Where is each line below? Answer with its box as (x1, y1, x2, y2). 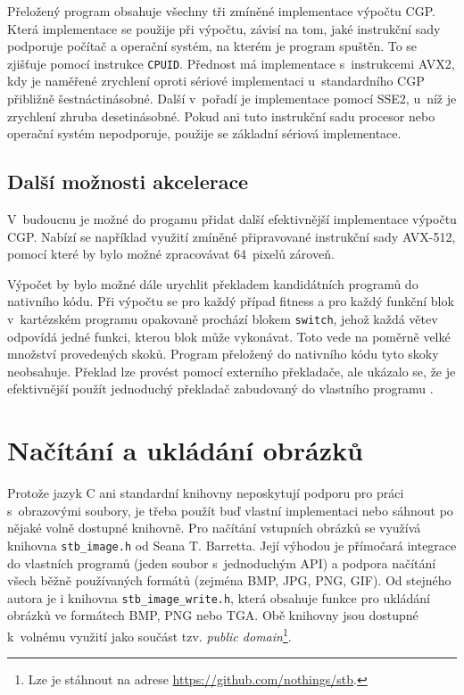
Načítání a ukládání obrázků (7, 432, 363, 468)
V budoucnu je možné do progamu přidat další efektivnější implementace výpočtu (7, 210, 457, 228)
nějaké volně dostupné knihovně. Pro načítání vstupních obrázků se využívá (7, 518, 421, 537)
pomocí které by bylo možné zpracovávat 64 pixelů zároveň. (7, 244, 335, 263)
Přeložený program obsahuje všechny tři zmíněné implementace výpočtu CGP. (7, 2, 435, 20)
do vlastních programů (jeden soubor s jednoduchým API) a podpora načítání (7, 553, 436, 572)
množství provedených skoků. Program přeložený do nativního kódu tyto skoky (7, 344, 439, 363)
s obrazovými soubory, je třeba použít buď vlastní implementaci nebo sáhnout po (7, 501, 453, 519)
